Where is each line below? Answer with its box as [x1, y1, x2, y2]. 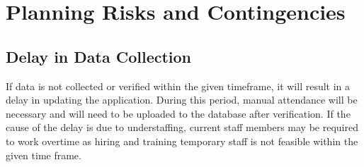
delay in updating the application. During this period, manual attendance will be [6, 92, 358, 107]
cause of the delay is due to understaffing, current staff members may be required [6, 120, 358, 135]
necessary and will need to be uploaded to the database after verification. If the [6, 106, 351, 120]
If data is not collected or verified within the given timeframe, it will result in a [6, 78, 351, 93]
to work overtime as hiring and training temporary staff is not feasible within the [6, 133, 358, 148]
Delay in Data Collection [6, 45, 192, 67]
